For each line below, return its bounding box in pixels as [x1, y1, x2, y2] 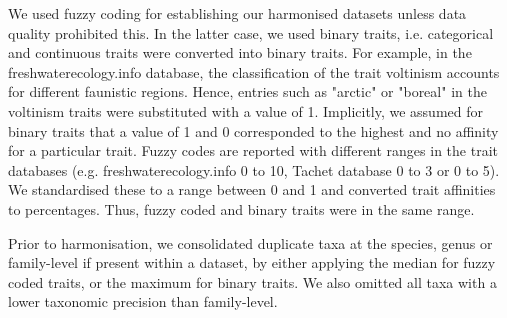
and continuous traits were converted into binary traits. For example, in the [8, 42, 472, 63]
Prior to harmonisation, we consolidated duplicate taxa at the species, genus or [8, 232, 493, 253]
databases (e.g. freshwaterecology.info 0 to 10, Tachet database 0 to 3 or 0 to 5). [8, 159, 500, 180]
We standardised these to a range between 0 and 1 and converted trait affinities [8, 179, 496, 200]
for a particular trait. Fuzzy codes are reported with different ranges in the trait [8, 140, 498, 161]
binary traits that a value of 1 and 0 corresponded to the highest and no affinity [8, 120, 499, 141]
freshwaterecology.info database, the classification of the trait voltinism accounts [8, 61, 500, 82]
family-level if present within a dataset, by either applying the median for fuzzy [8, 252, 496, 273]
